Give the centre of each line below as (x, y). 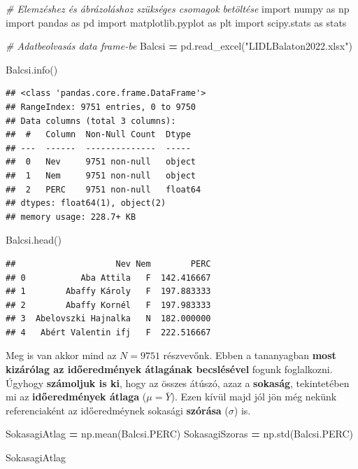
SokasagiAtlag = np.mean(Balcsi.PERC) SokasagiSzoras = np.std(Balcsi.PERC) (179, 434)
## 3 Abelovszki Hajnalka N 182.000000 (108, 319)
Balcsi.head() (34, 240)
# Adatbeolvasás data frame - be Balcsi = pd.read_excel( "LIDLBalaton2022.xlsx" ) (179, 46)
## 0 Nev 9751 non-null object (101, 162)
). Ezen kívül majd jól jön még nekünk (254, 397)
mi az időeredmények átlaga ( (76, 397)
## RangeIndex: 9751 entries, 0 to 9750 (101, 107)
